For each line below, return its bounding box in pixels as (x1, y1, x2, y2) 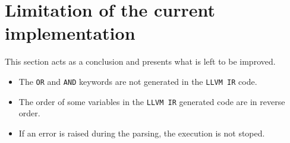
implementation (5, 21, 135, 45)
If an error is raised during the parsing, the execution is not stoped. (18, 126, 265, 139)
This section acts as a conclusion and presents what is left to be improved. (5, 55, 276, 68)
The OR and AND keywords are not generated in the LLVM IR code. (18, 75, 257, 87)
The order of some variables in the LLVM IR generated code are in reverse (18, 95, 285, 107)
